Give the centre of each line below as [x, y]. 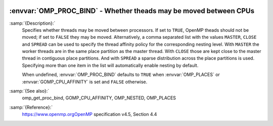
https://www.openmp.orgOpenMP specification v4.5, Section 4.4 [89, 114]
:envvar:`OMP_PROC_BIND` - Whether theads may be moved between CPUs [132, 11]
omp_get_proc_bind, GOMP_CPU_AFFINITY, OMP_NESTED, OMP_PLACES [99, 98]
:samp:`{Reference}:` [31, 107]
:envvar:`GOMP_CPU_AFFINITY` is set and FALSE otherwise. [85, 82]
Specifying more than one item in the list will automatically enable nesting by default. [110, 65]
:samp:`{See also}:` [29, 91]
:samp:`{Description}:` [32, 23]
